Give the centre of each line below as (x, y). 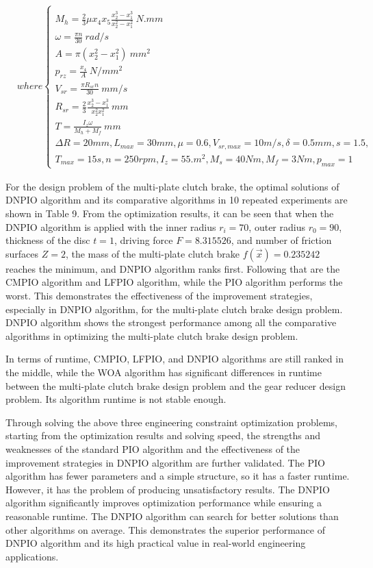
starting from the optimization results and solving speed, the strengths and (163, 435)
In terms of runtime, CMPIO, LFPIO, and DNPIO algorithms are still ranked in (175, 359)
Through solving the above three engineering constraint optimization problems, (172, 422)
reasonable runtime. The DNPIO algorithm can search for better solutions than (172, 516)
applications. (32, 556)
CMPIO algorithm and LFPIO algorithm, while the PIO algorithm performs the (174, 282)
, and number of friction (281, 240)
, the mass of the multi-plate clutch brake (153, 253)
